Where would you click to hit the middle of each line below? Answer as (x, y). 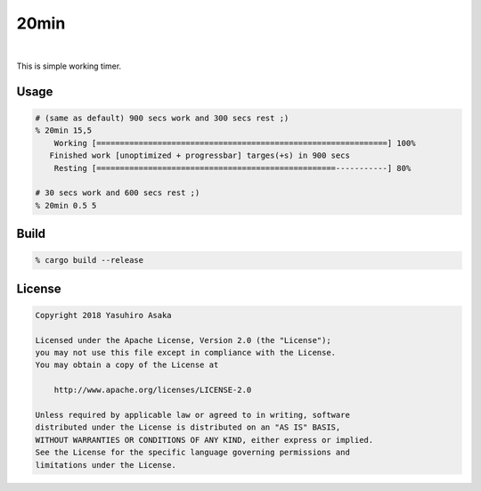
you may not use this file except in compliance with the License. (186, 353)
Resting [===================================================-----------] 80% (232, 168)
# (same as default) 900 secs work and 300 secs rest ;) (162, 118)
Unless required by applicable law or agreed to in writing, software (193, 415)
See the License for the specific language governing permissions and (193, 453)
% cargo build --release (90, 260)
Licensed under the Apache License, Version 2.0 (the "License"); (183, 340)
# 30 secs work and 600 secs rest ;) (118, 193)
